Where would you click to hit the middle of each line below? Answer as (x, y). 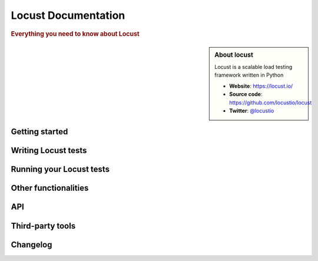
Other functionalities (50, 188)
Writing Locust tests (49, 151)
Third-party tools (43, 226)
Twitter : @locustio (252, 111)
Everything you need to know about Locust (75, 34)
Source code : (246, 94)
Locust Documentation (68, 15)
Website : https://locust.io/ (261, 86)
